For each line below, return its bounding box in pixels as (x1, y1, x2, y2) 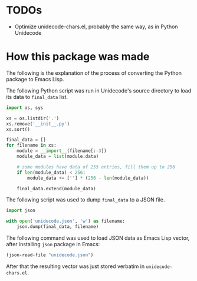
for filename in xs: (6, 143, 57, 148)
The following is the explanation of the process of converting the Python (6, 69, 182, 77)
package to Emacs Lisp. (6, 75, 64, 82)
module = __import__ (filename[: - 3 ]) (17, 148, 107, 154)
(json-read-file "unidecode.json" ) (6, 252, 94, 258)
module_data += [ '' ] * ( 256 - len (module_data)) (27, 175, 149, 181)
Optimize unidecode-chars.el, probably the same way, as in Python (14, 23, 178, 30)
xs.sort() (6, 126, 31, 133)
